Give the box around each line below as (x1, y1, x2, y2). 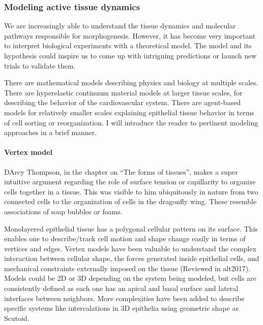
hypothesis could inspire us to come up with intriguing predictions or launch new (4, 50, 257, 60)
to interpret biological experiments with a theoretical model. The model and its (4, 40, 252, 51)
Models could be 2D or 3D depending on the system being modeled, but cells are (4, 273, 256, 283)
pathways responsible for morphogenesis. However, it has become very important (4, 30, 256, 41)
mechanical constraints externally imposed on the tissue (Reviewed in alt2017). (4, 263, 251, 273)
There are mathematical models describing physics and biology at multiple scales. (4, 77, 258, 88)
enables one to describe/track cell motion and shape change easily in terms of (4, 233, 246, 244)
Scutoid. (4, 312, 30, 323)
